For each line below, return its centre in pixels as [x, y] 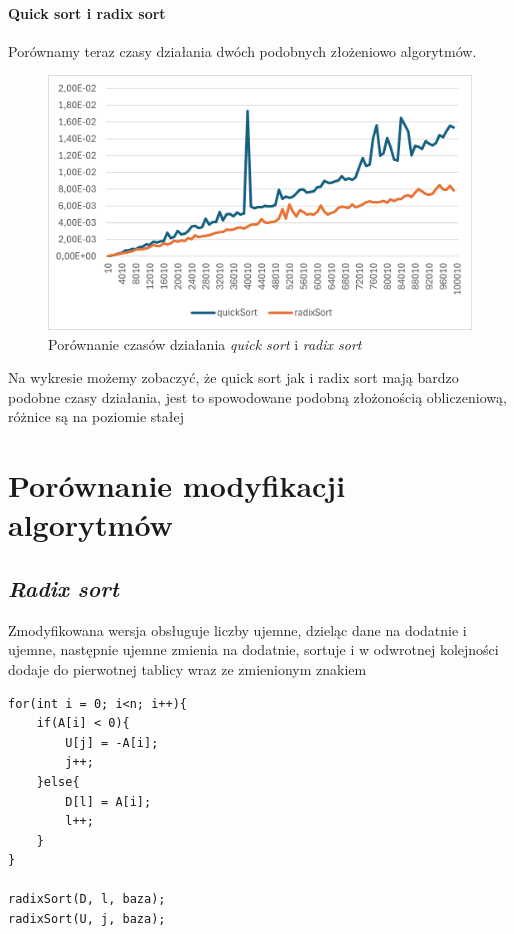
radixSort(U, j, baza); [87, 919]
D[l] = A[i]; [108, 801]
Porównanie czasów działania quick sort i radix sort [205, 343]
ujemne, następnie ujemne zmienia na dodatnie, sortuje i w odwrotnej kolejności [253, 649]
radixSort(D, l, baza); [87, 899]
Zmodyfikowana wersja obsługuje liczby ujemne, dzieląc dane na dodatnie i [237, 629]
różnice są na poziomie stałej [96, 416]
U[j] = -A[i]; [112, 742]
